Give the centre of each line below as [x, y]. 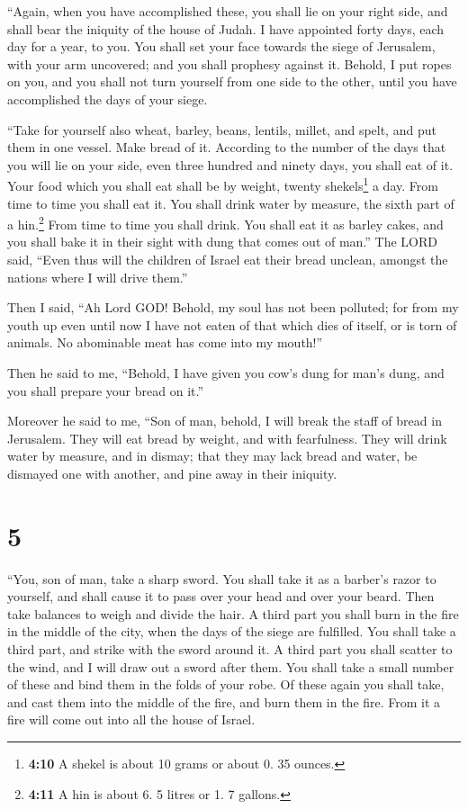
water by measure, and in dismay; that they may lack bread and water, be [212, 456]
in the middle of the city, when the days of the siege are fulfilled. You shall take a [232, 631]
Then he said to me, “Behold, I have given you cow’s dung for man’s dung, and [226, 373]
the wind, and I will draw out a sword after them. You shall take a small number [231, 666]
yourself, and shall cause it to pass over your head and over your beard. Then [221, 596]
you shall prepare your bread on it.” [106, 390]
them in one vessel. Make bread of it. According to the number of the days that [227, 147]
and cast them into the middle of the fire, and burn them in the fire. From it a [224, 701]
